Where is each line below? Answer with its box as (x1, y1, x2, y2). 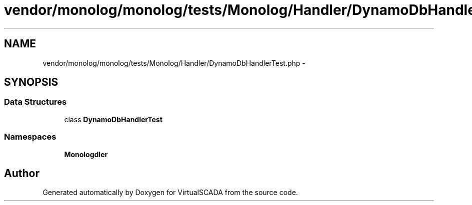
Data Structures (4, 97, 67, 107)
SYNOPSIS (4, 76, 58, 89)
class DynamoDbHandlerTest (64, 115, 162, 124)
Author (4, 167, 39, 180)
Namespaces (4, 132, 56, 142)
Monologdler (64, 150, 108, 159)
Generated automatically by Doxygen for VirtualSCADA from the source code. (42, 188, 298, 197)
